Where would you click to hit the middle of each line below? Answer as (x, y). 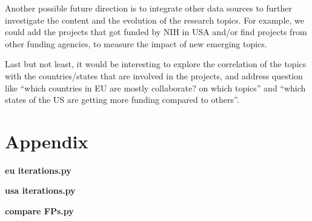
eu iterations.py (38, 170)
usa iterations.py (40, 190)
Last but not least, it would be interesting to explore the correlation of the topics (156, 64)
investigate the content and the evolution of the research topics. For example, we (155, 20)
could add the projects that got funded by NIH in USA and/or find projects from (156, 32)
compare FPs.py (39, 211)
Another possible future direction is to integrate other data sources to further (148, 8)
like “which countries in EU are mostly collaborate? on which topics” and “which (155, 87)
